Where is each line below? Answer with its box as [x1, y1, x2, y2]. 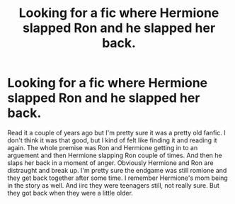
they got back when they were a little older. [7, 188, 133, 197]
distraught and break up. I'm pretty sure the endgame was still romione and [7, 166, 227, 174]
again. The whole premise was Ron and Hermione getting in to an [7, 143, 198, 152]
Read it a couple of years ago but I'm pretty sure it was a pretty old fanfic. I [7, 128, 226, 137]
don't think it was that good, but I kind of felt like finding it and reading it [7, 136, 217, 144]
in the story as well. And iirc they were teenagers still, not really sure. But [7, 181, 219, 189]
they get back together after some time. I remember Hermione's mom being [7, 174, 228, 182]
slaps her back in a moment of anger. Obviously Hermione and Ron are [7, 158, 214, 167]
